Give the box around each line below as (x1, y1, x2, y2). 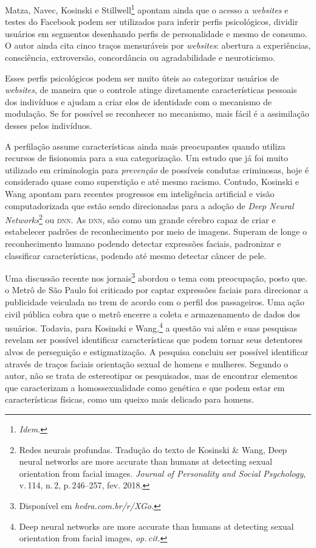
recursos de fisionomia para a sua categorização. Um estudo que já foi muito (5, 151, 289, 164)
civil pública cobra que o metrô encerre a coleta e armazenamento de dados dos (5, 307, 301, 320)
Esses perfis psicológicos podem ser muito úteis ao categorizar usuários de (5, 71, 279, 84)
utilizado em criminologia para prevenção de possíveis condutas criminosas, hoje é (5, 163, 309, 176)
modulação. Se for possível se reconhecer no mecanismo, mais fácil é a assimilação (5, 107, 309, 120)
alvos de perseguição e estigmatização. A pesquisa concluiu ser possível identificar (5, 345, 309, 358)
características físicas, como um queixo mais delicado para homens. (5, 393, 255, 406)
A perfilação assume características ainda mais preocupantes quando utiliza (5, 139, 286, 152)
